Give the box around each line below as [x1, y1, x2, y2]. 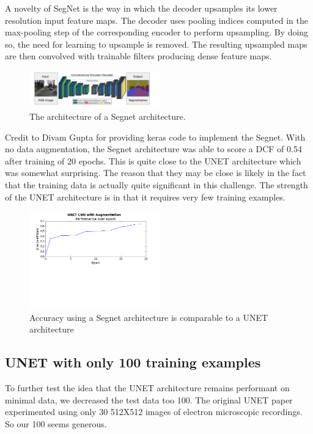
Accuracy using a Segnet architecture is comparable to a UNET [29, 311, 268, 323]
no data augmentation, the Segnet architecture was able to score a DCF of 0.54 [5, 142, 302, 155]
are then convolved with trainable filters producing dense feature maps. [5, 50, 272, 62]
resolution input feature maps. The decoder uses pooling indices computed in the [5, 13, 308, 26]
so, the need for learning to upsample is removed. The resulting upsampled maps [5, 37, 307, 50]
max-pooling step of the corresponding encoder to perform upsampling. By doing [5, 26, 309, 39]
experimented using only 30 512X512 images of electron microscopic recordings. [5, 405, 303, 418]
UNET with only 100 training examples [5, 353, 261, 372]
